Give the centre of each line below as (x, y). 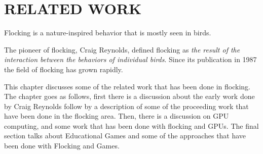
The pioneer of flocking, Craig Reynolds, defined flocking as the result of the (122, 49)
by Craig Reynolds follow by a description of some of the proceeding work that (126, 106)
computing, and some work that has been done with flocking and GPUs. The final (131, 125)
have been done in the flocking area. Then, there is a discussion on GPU (117, 116)
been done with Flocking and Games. (62, 146)
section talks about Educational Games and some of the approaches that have (125, 136)
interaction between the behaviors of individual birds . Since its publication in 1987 (130, 59)
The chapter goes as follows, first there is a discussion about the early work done (129, 96)
